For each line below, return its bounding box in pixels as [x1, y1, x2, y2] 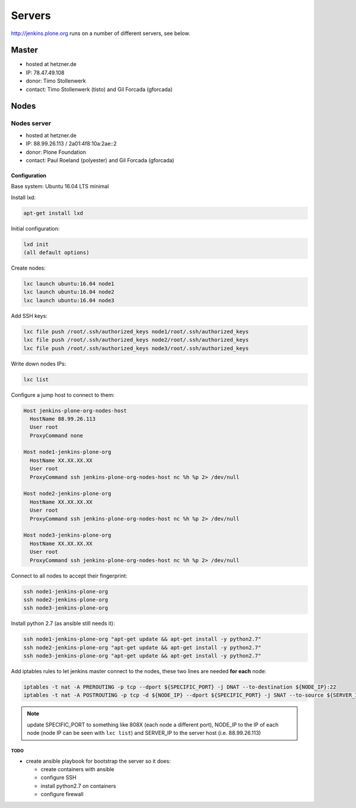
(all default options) [23, 250, 90, 256]
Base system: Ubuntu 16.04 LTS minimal [11, 183, 109, 190]
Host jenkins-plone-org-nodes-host [23, 407, 127, 414]
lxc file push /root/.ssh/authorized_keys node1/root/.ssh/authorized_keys [23, 328, 249, 335]
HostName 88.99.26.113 [30, 415, 96, 422]
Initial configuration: [11, 225, 60, 232]
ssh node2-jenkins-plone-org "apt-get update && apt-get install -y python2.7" [23, 644, 262, 651]
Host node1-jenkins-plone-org [23, 449, 112, 456]
